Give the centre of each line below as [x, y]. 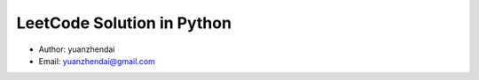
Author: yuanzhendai [77, 49]
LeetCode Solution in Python [124, 23]
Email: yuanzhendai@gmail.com [97, 61]
